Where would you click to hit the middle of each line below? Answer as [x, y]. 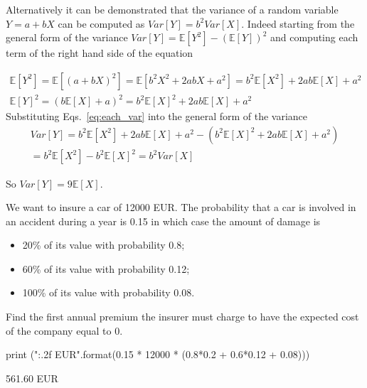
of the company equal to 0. [64, 330]
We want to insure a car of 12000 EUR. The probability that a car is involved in [181, 207]
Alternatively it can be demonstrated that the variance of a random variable [172, 9]
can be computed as [101, 23]
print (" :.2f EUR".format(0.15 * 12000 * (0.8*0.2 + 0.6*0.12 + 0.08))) [158, 354]
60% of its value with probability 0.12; [106, 268]
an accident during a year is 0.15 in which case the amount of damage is [163, 221]
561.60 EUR [32, 378]
